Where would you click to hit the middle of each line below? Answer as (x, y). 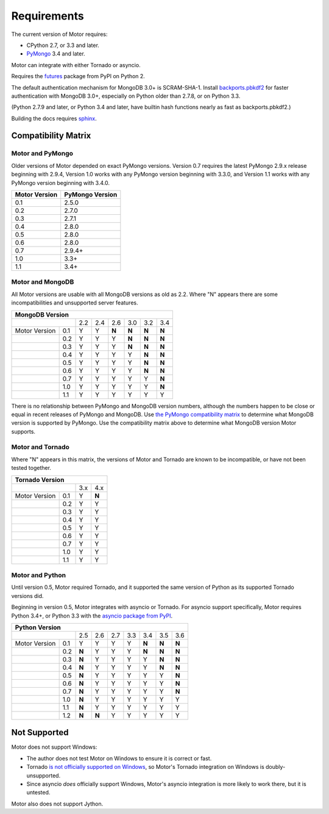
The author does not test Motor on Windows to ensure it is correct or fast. (119, 758)
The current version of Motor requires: (59, 34)
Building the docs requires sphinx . (54, 118)
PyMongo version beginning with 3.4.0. (60, 182)
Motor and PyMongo (42, 154)
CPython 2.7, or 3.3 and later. (63, 45)
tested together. (31, 468)
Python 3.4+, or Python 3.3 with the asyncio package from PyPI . (92, 616)
